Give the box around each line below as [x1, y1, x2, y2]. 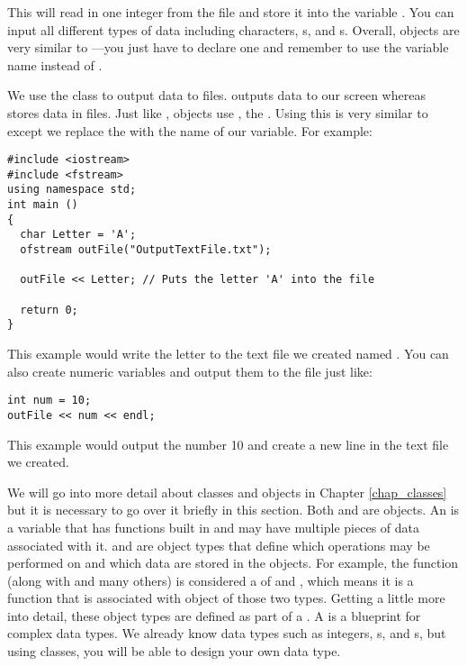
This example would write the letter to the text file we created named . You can [7, 344, 449, 363]
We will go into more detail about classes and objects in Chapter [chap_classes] [7, 482, 447, 501]
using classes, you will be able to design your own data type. [7, 642, 341, 661]
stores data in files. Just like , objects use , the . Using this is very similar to [7, 103, 428, 122]
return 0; [20, 303, 78, 316]
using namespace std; [7, 183, 137, 196]
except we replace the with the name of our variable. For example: [7, 121, 373, 140]
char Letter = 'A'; [20, 228, 137, 242]
